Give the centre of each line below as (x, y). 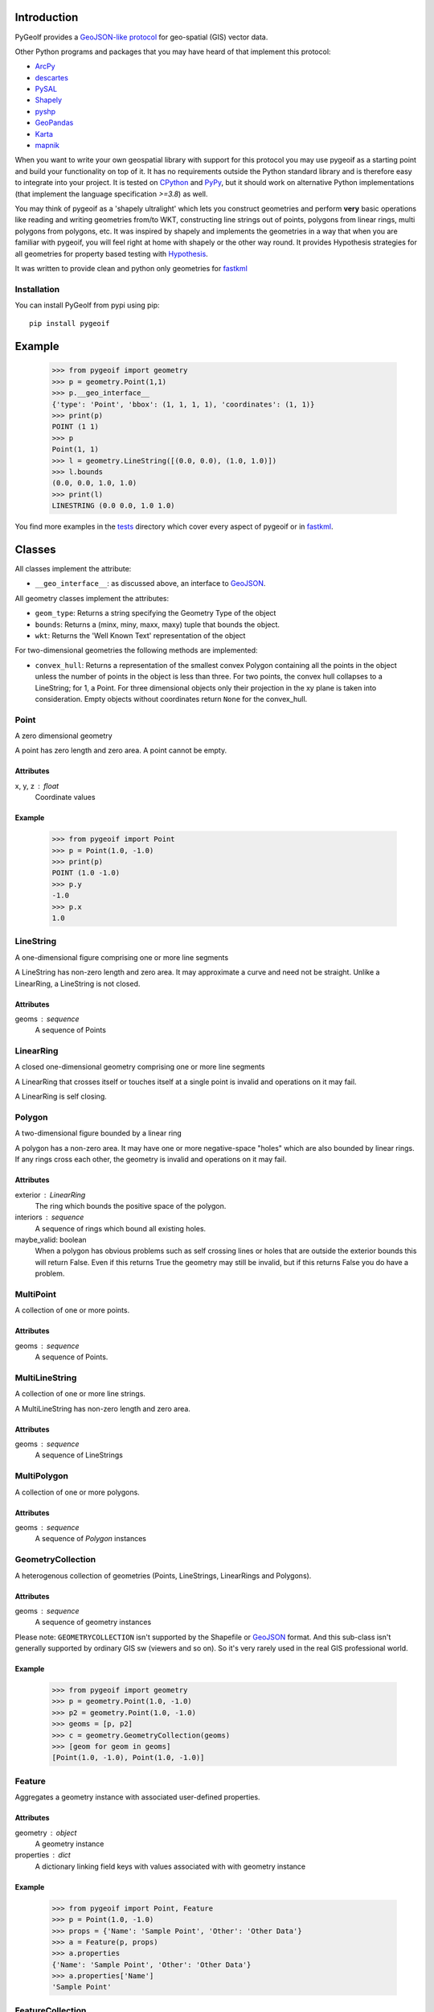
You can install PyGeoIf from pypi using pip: (87, 305)
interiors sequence (49, 1217)
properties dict (43, 1855)
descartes (51, 77)
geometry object (46, 1833)
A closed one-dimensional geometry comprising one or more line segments (140, 1067)
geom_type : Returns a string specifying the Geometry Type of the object (156, 613)
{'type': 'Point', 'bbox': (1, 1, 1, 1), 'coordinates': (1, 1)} (183, 404)
